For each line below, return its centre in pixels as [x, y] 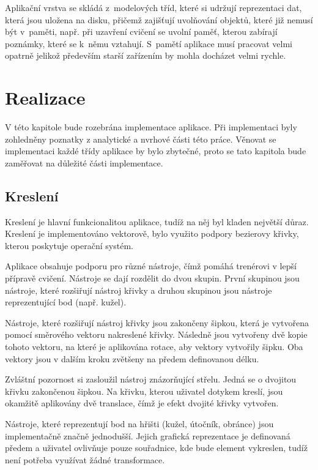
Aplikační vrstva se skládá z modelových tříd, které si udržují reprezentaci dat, [153, 7]
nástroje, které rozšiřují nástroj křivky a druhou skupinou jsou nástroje [139, 290]
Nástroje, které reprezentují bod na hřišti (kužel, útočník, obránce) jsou [139, 423]
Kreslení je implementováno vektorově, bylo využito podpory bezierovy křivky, [152, 233]
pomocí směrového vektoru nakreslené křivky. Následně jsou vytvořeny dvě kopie [156, 334]
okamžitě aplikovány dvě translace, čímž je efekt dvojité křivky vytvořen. [142, 403]
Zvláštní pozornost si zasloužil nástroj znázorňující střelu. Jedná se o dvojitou [151, 379]
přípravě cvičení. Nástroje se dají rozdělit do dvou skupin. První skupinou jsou [152, 278]
